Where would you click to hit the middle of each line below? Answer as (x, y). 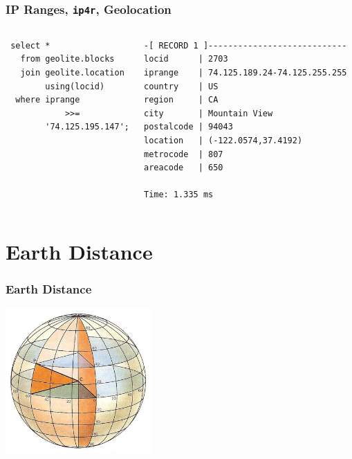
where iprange (48, 100)
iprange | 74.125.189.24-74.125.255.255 (245, 72)
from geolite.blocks (67, 59)
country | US (181, 86)
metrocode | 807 (183, 154)
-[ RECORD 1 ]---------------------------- (245, 45)
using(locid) (75, 86)
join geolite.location (72, 72)
